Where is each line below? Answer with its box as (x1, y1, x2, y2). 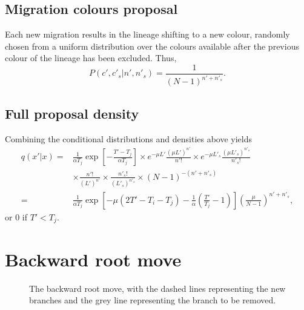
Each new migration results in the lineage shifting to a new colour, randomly (5, 28, 290, 41)
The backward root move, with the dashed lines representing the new (29, 282, 286, 294)
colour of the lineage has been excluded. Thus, (5, 51, 177, 64)
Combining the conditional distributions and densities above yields (5, 132, 253, 145)
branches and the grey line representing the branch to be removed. (29, 294, 276, 306)
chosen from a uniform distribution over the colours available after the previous (5, 39, 299, 52)
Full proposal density (5, 104, 139, 122)
